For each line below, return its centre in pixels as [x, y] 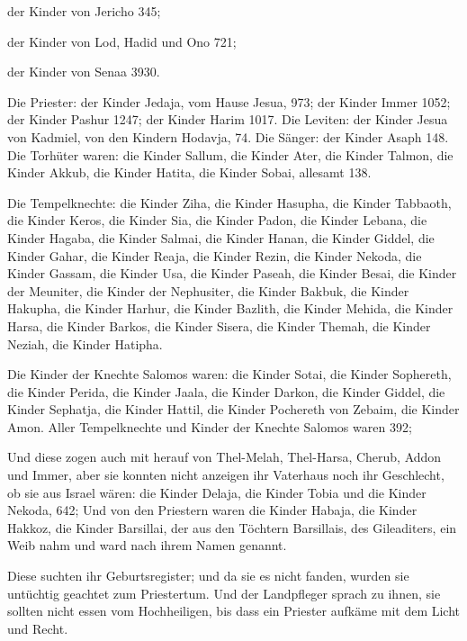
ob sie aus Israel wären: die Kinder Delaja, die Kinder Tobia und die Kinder [217, 492]
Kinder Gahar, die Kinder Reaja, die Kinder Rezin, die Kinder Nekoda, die [215, 255]
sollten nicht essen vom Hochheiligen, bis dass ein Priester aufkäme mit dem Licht [234, 611]
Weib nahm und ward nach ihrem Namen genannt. [147, 545]
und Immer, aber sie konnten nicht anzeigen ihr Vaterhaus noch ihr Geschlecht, [226, 475]
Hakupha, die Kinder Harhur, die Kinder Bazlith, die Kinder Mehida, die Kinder [230, 308]
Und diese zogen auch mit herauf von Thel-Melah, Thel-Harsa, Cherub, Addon [225, 457]
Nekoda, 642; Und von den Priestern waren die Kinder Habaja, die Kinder [212, 510]
